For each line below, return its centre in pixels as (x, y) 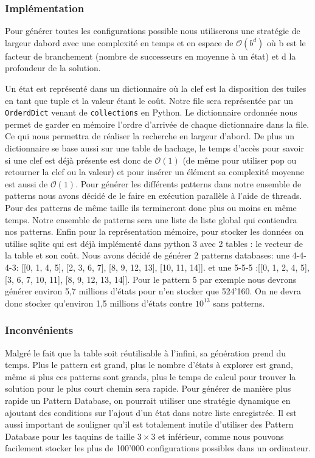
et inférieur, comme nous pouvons (221, 436)
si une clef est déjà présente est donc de (78, 160)
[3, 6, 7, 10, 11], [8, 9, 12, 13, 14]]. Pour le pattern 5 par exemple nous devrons (151, 279)
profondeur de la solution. (53, 68)
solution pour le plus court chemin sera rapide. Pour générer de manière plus (148, 388)
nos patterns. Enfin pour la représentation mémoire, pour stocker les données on (154, 231)
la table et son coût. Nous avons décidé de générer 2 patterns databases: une (147, 255)
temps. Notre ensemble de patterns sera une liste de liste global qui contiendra (151, 219)
